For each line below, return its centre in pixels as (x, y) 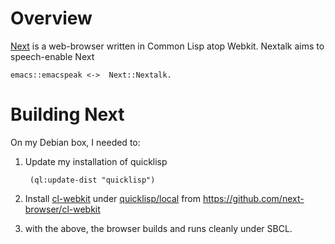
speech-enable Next (52, 56)
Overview (51, 18)
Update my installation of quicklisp (96, 161)
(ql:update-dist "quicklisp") (92, 180)
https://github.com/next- (253, 198)
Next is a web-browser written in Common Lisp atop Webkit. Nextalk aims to (167, 46)
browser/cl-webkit (62, 209)
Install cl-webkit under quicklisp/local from (113, 198)
